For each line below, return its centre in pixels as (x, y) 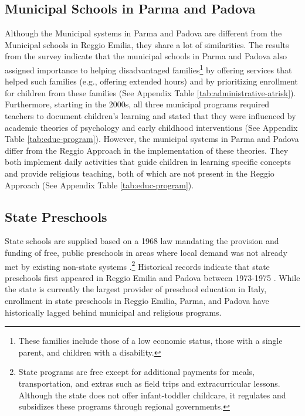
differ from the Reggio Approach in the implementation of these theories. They (147, 150)
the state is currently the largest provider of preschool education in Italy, (136, 289)
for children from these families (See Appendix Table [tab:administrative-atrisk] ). (150, 92)
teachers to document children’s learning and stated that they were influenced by (150, 116)
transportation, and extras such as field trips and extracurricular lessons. (149, 383)
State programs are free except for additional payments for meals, (136, 372)
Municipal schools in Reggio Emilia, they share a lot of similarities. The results (147, 44)
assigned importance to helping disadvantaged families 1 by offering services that (148, 69)
